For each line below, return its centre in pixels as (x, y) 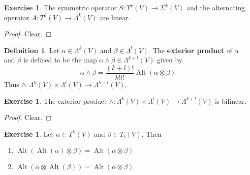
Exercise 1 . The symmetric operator (61, 7)
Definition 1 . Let (32, 50)
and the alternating (216, 7)
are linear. (115, 17)
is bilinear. (231, 101)
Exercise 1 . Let (29, 133)
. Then (152, 133)
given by (170, 60)
